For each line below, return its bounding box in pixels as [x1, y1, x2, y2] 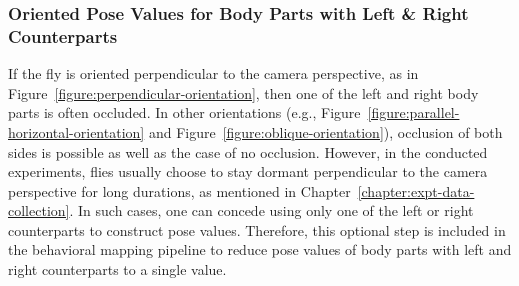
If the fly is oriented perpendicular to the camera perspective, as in [8, 63, 419, 84]
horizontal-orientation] [8, 121, 145, 142]
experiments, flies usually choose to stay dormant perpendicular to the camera [8, 161, 488, 182]
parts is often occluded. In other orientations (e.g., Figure [8, 102, 361, 123]
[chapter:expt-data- [357, 180, 475, 201]
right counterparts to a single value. [8, 259, 227, 280]
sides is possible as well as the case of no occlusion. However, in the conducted [8, 141, 488, 162]
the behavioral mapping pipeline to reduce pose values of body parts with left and [8, 239, 512, 260]
